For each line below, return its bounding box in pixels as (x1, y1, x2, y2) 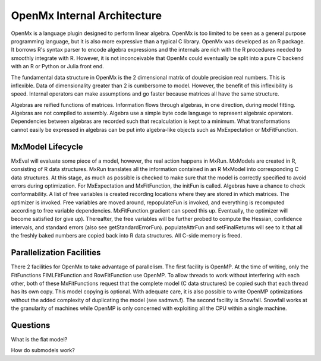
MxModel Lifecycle (11, 141, 83, 151)
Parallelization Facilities (11, 248, 101, 258)
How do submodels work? (11, 347, 75, 354)
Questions (11, 320, 51, 330)
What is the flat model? (11, 336, 68, 343)
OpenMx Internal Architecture (11, 9, 162, 22)
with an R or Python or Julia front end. (11, 63, 104, 70)
